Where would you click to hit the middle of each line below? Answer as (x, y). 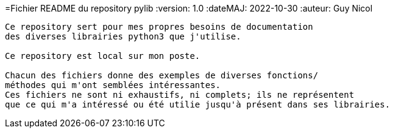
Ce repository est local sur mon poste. (103, 56)
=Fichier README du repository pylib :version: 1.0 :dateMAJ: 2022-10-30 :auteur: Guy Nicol (189, 8)
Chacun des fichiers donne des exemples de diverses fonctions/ (162, 75)
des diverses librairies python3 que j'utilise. (123, 36)
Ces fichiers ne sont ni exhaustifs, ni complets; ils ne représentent (180, 95)
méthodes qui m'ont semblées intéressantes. (113, 85)
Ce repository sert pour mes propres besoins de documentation (159, 27)
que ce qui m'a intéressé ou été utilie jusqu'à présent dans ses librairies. (198, 104)
